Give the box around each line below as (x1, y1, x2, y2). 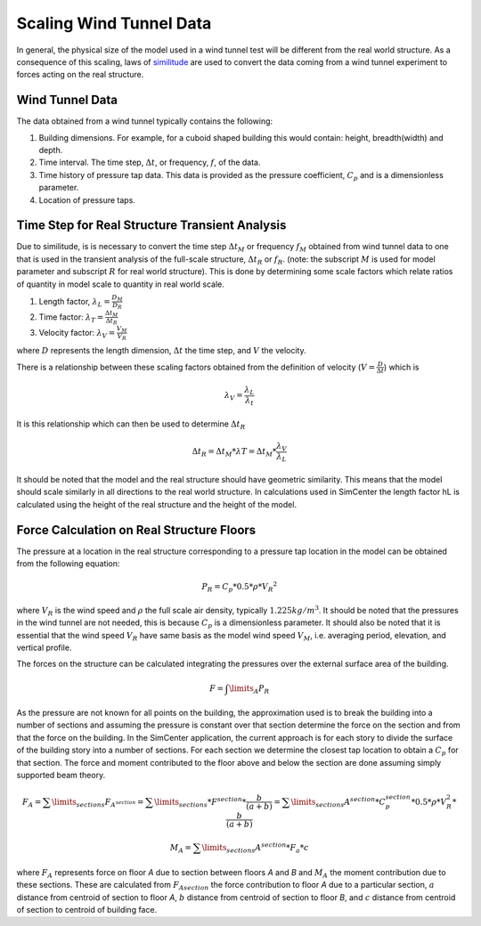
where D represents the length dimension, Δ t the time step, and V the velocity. (16, 345, 306, 356)
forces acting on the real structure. (16, 69, 144, 80)
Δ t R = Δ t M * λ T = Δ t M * (192, 446, 277, 459)
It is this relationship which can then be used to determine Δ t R (16, 418, 246, 431)
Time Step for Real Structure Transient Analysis (16, 218, 287, 233)
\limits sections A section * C (290, 795, 387, 809)
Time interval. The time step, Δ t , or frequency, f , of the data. (38, 157, 262, 168)
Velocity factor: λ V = (38, 327, 116, 340)
